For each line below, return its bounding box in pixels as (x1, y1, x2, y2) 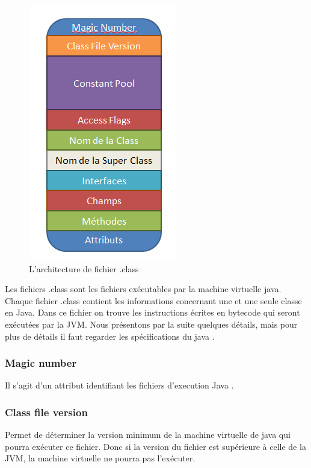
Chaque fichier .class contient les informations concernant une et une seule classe (5, 294, 302, 307)
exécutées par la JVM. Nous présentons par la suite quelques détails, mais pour (5, 317, 298, 330)
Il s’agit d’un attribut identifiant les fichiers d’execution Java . (5, 379, 234, 392)
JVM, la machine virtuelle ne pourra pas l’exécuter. (5, 452, 196, 464)
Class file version (5, 404, 88, 419)
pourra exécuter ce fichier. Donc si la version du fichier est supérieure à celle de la (5, 440, 306, 452)
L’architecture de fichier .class (29, 262, 139, 275)
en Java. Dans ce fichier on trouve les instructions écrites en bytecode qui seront (5, 306, 300, 319)
